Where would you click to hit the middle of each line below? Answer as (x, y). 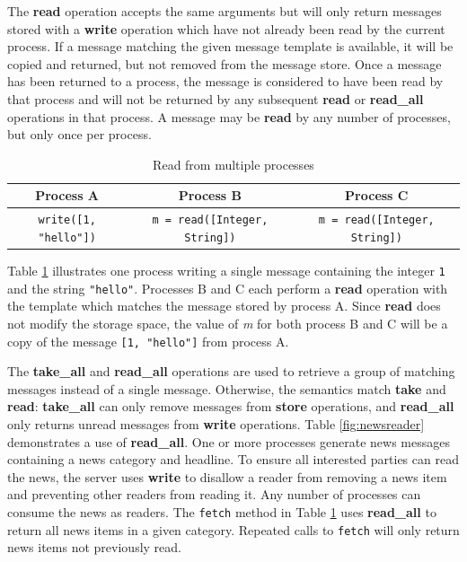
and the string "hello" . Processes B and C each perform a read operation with (228, 288)
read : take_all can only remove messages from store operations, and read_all (231, 406)
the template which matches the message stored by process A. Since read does (224, 306)
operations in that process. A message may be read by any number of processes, (229, 116)
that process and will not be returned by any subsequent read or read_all (216, 98)
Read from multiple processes (233, 164)
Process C (377, 195)
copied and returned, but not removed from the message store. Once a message (225, 63)
